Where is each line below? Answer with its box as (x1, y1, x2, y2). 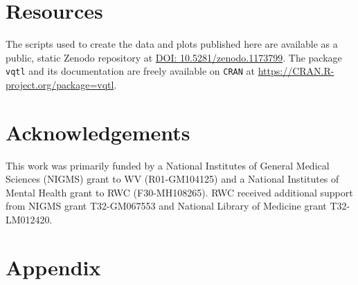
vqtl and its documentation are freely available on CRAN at (6, 64, 255, 78)
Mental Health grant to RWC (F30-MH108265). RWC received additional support (6, 185, 353, 199)
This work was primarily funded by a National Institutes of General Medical (6, 158, 330, 172)
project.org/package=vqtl (6, 77, 114, 91)
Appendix (6, 252, 101, 281)
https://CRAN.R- (258, 64, 334, 78)
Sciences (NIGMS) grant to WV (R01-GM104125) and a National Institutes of (6, 172, 339, 186)
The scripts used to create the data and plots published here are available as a (6, 37, 338, 51)
